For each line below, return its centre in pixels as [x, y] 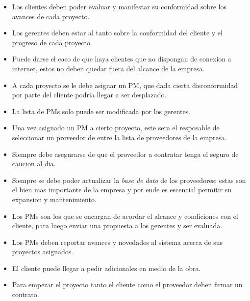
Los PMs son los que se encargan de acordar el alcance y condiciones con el [125, 216]
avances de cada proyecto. [51, 16]
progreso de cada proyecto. [52, 42]
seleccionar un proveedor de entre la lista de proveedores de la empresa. [119, 137]
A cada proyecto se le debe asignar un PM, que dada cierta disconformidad [125, 85]
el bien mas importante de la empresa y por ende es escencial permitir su [122, 190]
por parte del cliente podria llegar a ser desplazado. [89, 95]
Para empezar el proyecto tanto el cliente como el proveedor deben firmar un [127, 285]
